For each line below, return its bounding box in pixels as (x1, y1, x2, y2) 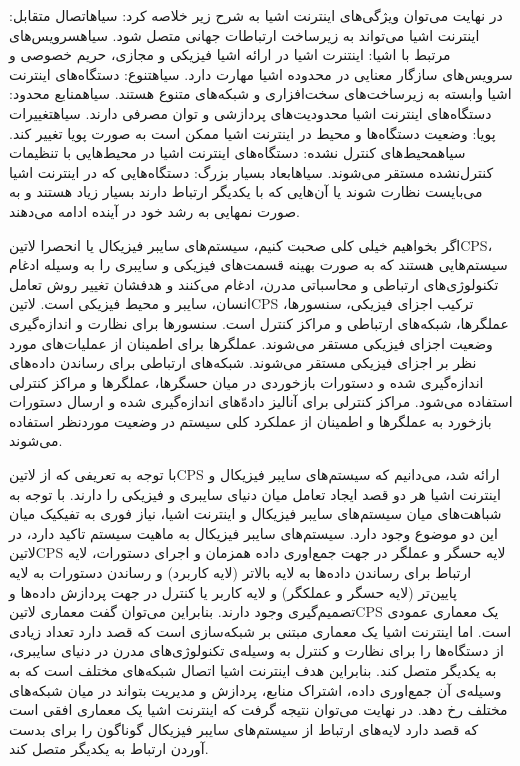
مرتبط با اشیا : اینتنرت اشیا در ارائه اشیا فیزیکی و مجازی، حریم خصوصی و (9, 44, 451, 65)
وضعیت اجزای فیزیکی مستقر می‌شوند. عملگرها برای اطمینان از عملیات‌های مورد (9, 332, 493, 353)
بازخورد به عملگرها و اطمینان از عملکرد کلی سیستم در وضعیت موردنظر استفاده (9, 410, 492, 431)
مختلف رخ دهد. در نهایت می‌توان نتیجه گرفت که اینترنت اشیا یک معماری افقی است (9, 699, 508, 720)
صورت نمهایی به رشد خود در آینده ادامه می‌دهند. (9, 200, 300, 221)
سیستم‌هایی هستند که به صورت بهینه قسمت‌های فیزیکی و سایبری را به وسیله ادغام (9, 254, 508, 275)
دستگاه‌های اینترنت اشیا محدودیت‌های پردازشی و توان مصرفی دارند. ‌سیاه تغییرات (9, 102, 492, 123)
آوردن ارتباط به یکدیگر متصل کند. (9, 738, 209, 759)
